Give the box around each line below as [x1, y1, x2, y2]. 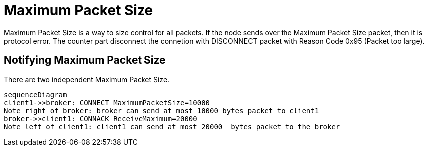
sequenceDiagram [4, 90, 67, 99]
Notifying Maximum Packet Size [4, 54, 166, 67]
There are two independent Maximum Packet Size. [4, 75, 170, 84]
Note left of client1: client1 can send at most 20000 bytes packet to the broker [4, 122, 340, 131]
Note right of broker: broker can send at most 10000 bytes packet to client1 [4, 106, 319, 115]
